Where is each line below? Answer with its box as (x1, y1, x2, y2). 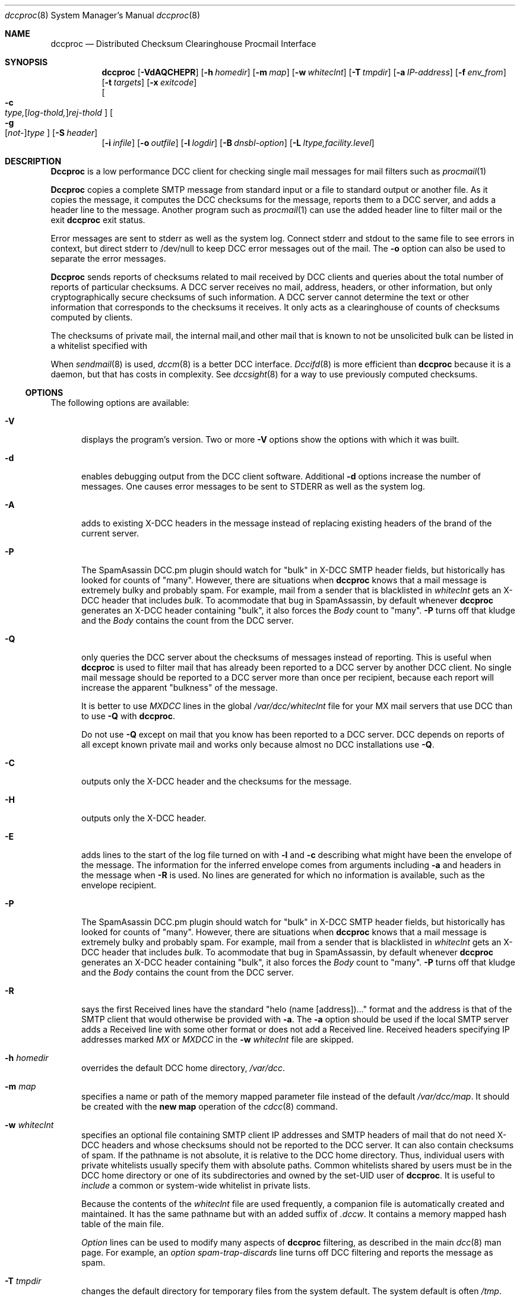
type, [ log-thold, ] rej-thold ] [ (5, 107, 113, 117)
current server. (81, 528, 139, 538)
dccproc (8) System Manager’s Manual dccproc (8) (5, 10, 201, 20)
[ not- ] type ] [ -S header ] (5, 128, 98, 138)
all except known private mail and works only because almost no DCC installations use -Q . (81, 739, 435, 749)
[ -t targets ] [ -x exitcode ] (102, 77, 197, 87)
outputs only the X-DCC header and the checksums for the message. (81, 776, 352, 786)
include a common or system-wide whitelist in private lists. (81, 1180, 310, 1190)
